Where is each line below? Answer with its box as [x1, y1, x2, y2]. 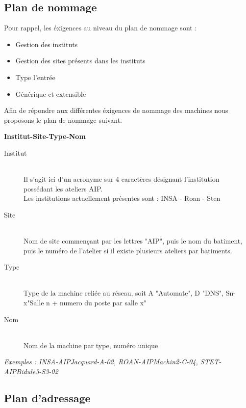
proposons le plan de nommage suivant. [4, 114, 122, 125]
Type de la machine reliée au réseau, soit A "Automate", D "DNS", [24, 288, 224, 298]
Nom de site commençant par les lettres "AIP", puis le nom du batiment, [24, 236, 243, 246]
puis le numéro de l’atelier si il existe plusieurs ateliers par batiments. [24, 245, 232, 255]
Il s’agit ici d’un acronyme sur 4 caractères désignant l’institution [24, 174, 220, 184]
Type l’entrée [15, 72, 55, 82]
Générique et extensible [15, 88, 86, 99]
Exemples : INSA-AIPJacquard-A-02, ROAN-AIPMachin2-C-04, [4, 356, 198, 367]
